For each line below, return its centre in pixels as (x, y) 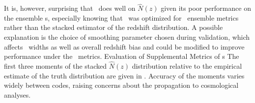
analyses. (17, 94)
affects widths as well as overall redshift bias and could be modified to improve (124, 46)
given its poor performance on (206, 8)
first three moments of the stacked (56, 66)
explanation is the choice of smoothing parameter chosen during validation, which (127, 37)
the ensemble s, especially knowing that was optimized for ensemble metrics (121, 17)
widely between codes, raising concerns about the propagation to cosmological (121, 85)
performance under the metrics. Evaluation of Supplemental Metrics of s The (122, 56)
